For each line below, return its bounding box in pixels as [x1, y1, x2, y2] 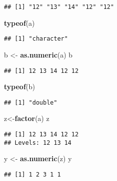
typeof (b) [4, 81, 35, 92]
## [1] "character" [4, 35, 68, 43]
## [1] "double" [4, 99, 58, 106]
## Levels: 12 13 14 [4, 139, 72, 146]
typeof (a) [4, 17, 35, 28]
